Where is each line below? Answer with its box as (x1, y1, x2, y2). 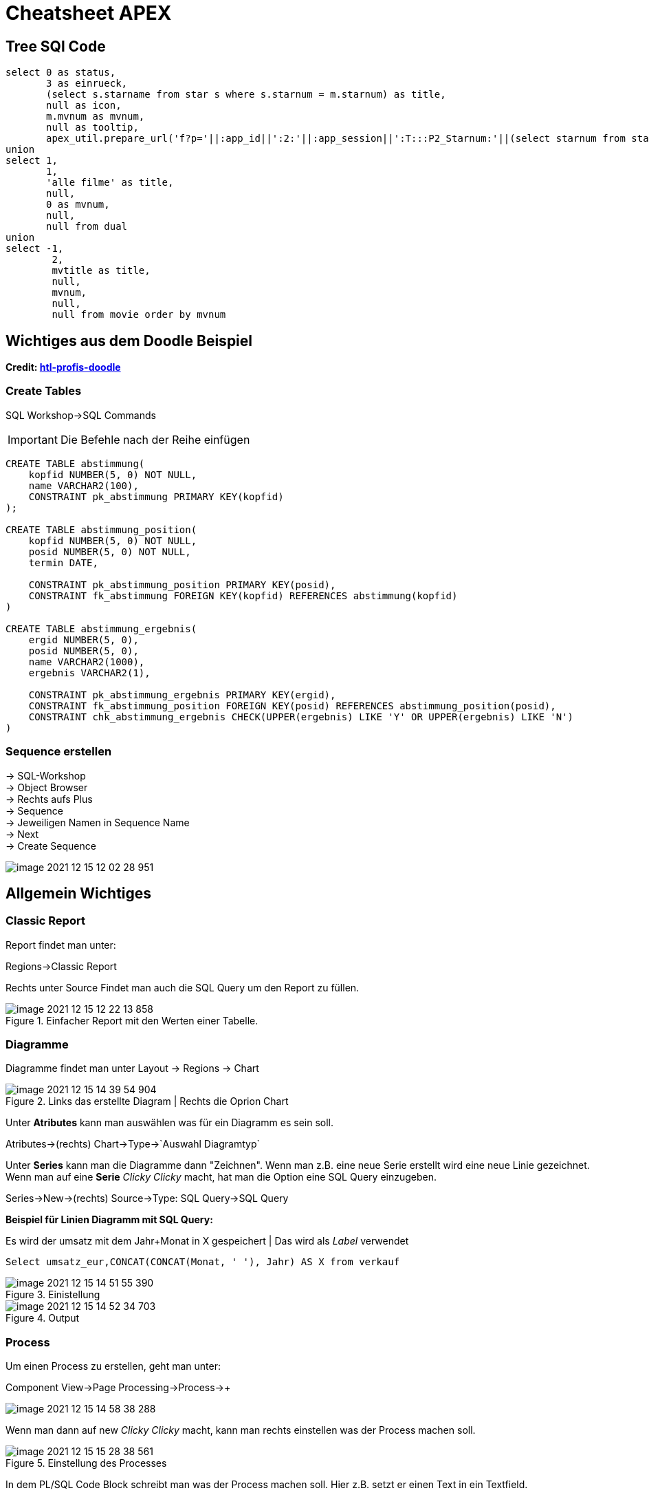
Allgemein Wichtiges (5, 884, 152, 902)
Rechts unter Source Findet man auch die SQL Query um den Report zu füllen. (5, 981, 360, 993)
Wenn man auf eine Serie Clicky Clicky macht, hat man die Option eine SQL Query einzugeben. (5, 1171, 437, 1183)
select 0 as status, (5, 67, 116, 78)
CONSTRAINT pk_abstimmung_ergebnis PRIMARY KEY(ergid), (28, 689, 336, 700)
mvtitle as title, (52, 265, 151, 277)
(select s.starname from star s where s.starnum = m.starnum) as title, (46, 89, 446, 100)
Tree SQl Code (5, 37, 106, 55)
